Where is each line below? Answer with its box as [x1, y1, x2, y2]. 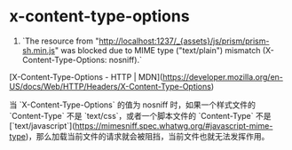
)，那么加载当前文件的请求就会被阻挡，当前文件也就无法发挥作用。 [25, 130, 270, 141]
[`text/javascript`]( [9, 120, 75, 130]
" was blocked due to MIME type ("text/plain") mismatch [54, 44, 261, 55]
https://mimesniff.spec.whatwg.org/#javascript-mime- [75, 120, 273, 130]
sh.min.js [21, 44, 56, 55]
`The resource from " [21, 36, 99, 46]
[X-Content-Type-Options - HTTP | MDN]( [9, 71, 163, 82]
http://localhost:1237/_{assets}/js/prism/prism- [99, 36, 270, 46]
